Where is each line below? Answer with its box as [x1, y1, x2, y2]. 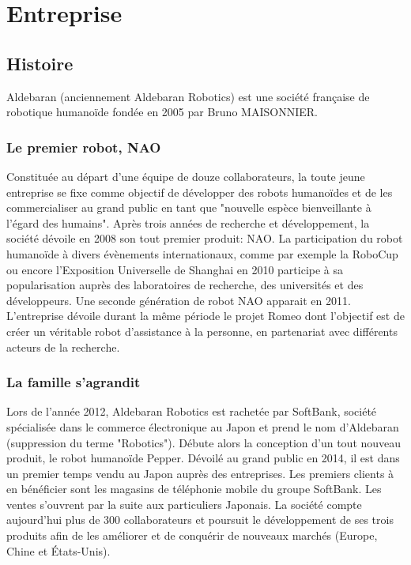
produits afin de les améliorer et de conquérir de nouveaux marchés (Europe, [6, 527, 378, 544]
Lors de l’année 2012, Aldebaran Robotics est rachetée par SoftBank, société [6, 403, 377, 420]
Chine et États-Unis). [6, 542, 111, 559]
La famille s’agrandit [6, 372, 141, 392]
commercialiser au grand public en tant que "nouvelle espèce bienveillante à [6, 199, 371, 216]
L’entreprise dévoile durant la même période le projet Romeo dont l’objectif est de [6, 307, 405, 324]
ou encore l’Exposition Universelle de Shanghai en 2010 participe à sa [6, 261, 344, 277]
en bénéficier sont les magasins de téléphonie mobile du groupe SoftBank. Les [6, 480, 382, 497]
